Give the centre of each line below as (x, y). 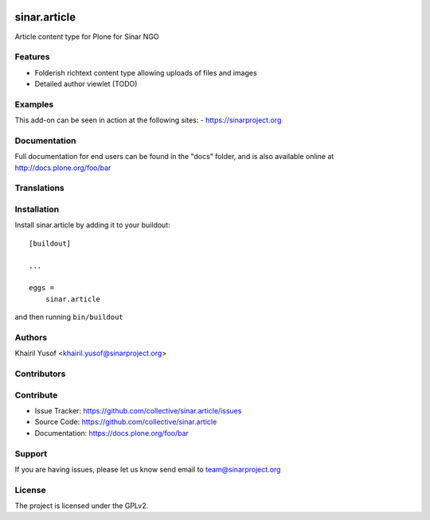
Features (32, 57)
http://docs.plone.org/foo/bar (63, 168)
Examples (34, 104)
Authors (31, 337)
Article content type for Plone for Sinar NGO (87, 37)
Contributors (40, 374)
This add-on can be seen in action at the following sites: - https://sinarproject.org (148, 120)
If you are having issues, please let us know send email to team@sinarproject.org (148, 469)
